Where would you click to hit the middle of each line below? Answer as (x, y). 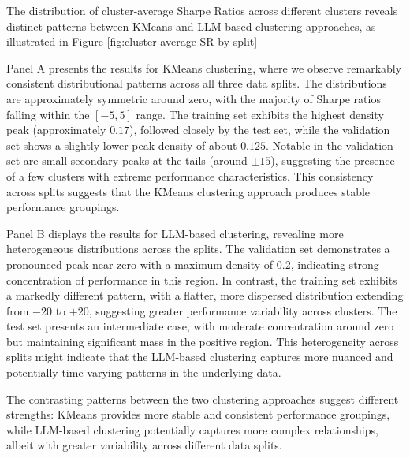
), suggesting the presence (333, 160)
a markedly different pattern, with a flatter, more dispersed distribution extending (205, 295)
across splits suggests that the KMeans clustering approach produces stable (188, 191)
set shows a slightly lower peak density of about (122, 145)
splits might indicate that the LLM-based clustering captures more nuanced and (200, 357)
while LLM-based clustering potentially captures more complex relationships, (192, 429)
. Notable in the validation (330, 145)
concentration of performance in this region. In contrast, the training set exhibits (202, 279)
